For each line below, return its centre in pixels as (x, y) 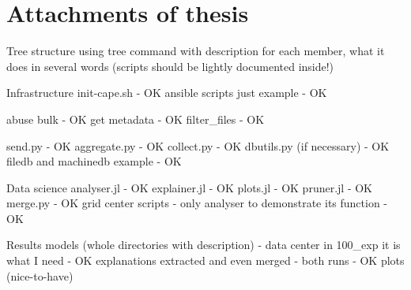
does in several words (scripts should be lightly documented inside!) (170, 66)
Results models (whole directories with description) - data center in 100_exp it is (204, 245)
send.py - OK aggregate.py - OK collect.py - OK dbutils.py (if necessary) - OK (198, 145)
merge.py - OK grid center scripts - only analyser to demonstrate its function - (197, 203)
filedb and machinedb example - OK (94, 161)
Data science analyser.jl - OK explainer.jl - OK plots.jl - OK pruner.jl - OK (189, 187)
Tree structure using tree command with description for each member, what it (196, 51)
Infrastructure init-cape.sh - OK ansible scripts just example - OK (167, 93)
